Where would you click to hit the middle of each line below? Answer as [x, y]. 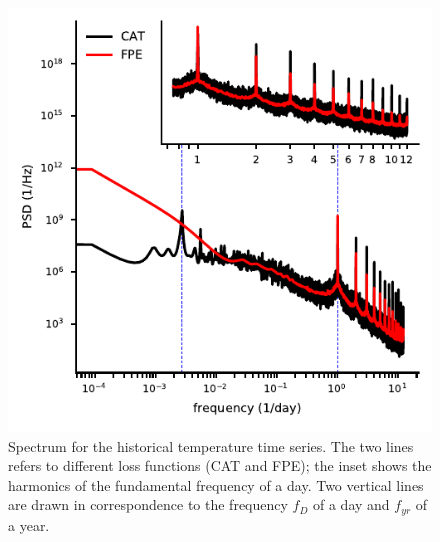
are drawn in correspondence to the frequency [148, 504]
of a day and [351, 504]
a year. [29, 524]
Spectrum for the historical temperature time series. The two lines [211, 445]
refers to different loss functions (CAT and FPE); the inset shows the [220, 465]
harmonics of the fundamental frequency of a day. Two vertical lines [216, 484]
